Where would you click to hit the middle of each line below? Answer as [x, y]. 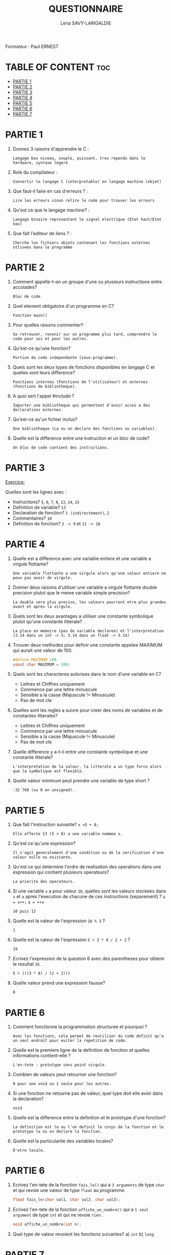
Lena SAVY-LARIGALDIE [86, 23]
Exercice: [15, 482]
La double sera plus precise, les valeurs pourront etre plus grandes [89, 602]
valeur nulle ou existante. [42, 857]
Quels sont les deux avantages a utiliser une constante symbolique [83, 616]
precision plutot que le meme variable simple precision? [71, 592]
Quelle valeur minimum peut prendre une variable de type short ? [81, 781]
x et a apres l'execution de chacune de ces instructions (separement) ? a [89, 897]
